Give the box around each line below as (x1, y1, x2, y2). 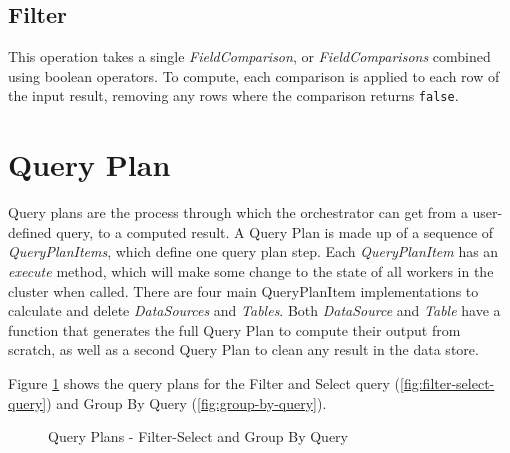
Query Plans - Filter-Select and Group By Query (48, 426, 348, 447)
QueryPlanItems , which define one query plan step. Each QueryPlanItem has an (8, 241, 499, 262)
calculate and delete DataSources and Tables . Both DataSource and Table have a (8, 300, 501, 321)
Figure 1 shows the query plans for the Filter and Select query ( (8, 372, 401, 393)
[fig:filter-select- (400, 372, 495, 393)
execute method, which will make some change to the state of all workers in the (8, 260, 494, 281)
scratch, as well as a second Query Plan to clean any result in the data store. (8, 339, 479, 360)
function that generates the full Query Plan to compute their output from (8, 319, 461, 340)
